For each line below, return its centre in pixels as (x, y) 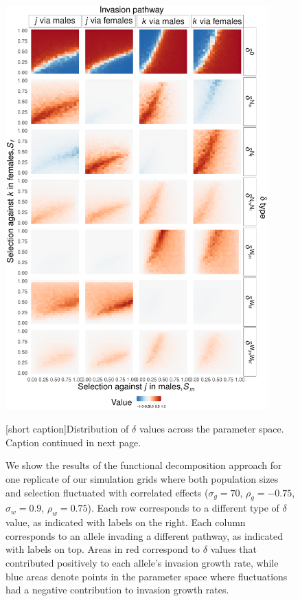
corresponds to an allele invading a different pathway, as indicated (145, 535)
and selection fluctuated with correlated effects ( (107, 492)
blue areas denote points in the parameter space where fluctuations (147, 576)
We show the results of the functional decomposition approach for (144, 465)
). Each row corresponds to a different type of (183, 508)
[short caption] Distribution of (67, 429)
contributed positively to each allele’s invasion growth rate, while (142, 562)
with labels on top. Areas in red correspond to (103, 549)
